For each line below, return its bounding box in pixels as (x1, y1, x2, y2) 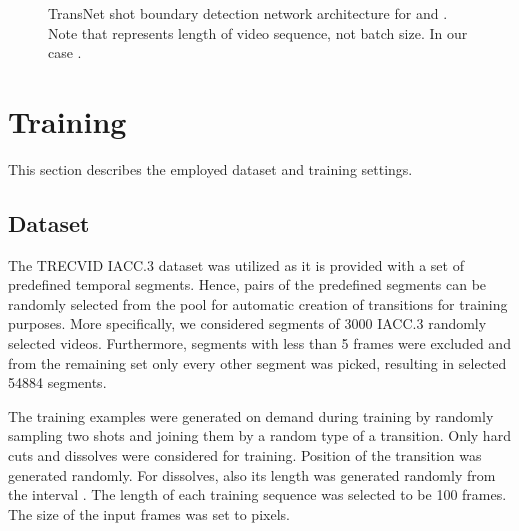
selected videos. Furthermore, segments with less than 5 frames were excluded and (8, 333, 511, 354)
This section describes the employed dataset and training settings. (8, 158, 413, 179)
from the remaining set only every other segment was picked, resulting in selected (8, 352, 507, 373)
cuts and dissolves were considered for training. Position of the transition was (8, 445, 482, 466)
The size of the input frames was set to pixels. (8, 503, 290, 524)
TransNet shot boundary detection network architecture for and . (48, 3, 448, 23)
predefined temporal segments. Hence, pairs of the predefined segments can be (8, 274, 487, 295)
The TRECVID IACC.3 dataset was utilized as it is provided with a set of (8, 254, 464, 275)
